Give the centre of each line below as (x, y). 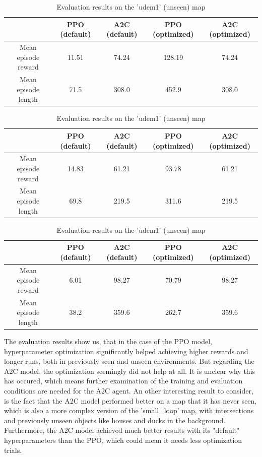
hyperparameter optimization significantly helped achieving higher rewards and (126, 351)
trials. (13, 450)
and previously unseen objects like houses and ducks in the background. (115, 420)
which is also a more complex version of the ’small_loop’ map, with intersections (129, 410)
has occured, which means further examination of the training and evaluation (123, 381)
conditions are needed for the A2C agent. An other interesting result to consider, (129, 390)
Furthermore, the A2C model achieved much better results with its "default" (122, 430)
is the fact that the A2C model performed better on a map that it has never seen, (130, 400)
